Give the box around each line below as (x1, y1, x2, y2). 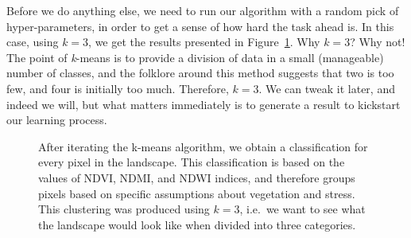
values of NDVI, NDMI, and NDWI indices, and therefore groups (38, 169, 355, 185)
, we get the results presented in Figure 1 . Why (88, 33, 320, 50)
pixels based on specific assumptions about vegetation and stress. (38, 185, 355, 201)
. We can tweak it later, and (258, 80, 395, 96)
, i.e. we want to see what (239, 201, 366, 217)
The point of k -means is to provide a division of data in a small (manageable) (6, 49, 384, 65)
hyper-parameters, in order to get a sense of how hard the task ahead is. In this (6, 18, 394, 34)
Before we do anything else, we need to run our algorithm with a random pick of (6, 2, 399, 18)
